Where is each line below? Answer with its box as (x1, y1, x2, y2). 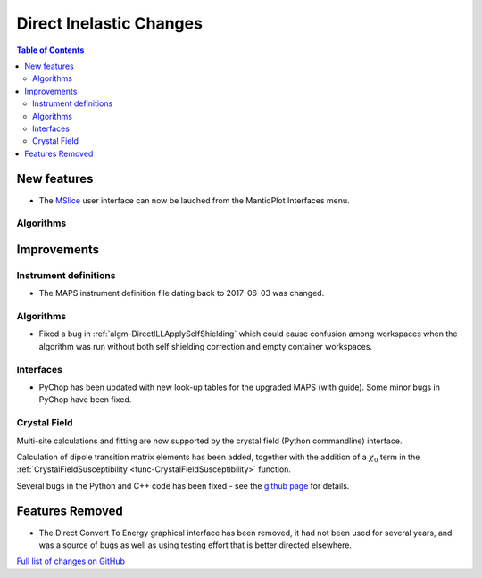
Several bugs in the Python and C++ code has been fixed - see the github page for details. (16, 480, 350, 491)
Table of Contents (16, 45, 85, 55)
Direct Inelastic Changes (16, 13, 203, 33)
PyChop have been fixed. (38, 394, 132, 405)
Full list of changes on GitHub (16, 556, 125, 566)
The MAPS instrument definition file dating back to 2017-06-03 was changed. (38, 288, 325, 299)
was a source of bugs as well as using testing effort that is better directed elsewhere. (38, 540, 353, 550)
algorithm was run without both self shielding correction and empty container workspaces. (38, 341, 373, 351)
